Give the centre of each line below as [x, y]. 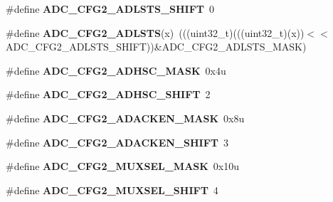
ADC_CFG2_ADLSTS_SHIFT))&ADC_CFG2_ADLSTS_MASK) [156, 47]
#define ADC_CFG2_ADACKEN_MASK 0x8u [125, 118]
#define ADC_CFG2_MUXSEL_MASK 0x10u [123, 166]
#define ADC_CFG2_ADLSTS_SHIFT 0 [110, 9]
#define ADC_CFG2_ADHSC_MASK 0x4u [116, 70]
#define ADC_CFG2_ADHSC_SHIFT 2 [108, 94]
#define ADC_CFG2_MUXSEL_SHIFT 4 [112, 190]
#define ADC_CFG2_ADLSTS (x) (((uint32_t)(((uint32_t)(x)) [155, 32]
